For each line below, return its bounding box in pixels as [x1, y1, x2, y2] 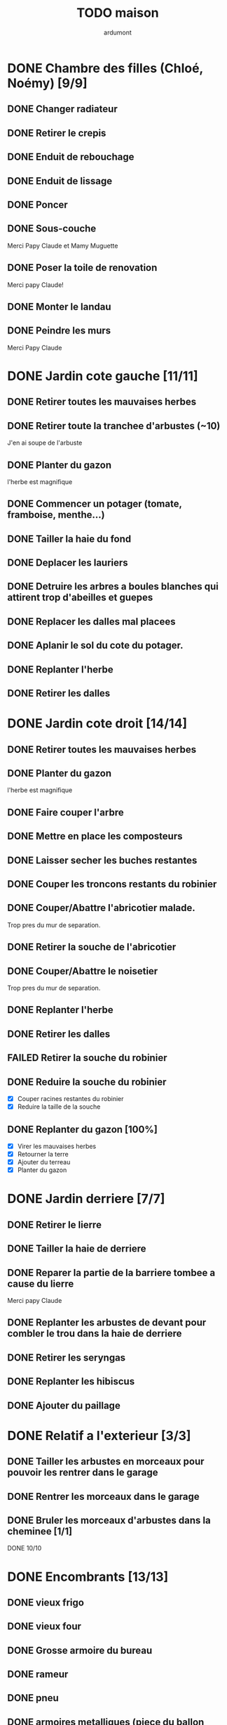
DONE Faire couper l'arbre [7, 806, 124, 818]
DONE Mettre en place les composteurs [7, 830, 183, 842]
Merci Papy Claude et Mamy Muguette [7, 241, 118, 250]
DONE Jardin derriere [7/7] [7, 1191, 165, 1207]
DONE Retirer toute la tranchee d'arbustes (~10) [7, 420, 221, 432]
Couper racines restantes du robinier [17, 1095, 124, 1102]
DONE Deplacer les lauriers [7, 557, 128, 569]
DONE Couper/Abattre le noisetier [7, 965, 158, 977]
